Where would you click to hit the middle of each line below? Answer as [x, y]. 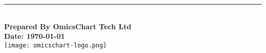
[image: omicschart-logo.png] [56, 45]
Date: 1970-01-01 [35, 36]
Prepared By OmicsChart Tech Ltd [68, 26]
